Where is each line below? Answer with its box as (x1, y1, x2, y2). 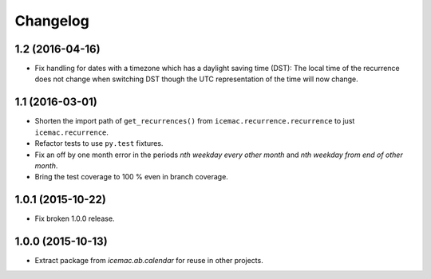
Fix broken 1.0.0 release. (34, 214, 115, 223)
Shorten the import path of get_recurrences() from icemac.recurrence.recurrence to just (34, 116, 355, 126)
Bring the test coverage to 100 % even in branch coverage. (34, 172, 229, 182)
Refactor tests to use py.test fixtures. (34, 139, 164, 148)
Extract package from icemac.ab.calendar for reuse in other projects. (34, 256, 263, 265)
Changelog (14, 12, 89, 29)
